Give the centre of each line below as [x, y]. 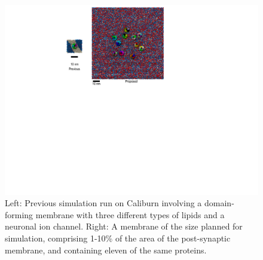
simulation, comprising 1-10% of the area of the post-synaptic [118, 238]
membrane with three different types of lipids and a [130, 214]
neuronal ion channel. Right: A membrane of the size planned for [124, 226]
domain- [219, 203]
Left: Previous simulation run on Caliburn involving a [103, 203]
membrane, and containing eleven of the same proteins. [106, 250]
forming [19, 214]
